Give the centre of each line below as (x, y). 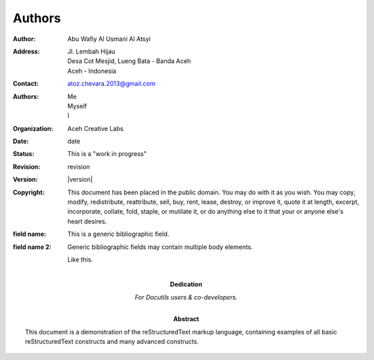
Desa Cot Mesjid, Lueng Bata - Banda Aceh (129, 61)
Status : (24, 154)
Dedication (186, 284)
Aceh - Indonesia (92, 71)
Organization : (33, 128)
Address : (26, 51)
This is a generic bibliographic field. (118, 234)
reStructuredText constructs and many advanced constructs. (112, 341)
